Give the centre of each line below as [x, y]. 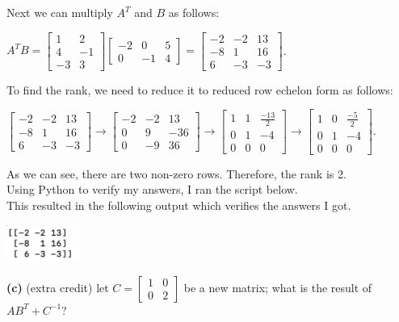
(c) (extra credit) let [58, 287]
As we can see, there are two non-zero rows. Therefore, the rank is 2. [176, 173]
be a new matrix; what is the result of [278, 287]
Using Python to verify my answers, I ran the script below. [152, 189]
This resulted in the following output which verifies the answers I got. [179, 205]
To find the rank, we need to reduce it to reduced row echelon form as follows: [200, 89]
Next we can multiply [60, 12]
